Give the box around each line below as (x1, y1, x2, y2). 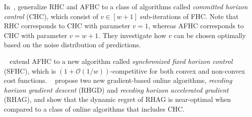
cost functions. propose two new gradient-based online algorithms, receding (4, 75, 233, 85)
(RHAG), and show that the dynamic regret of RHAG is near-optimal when (4, 94, 231, 104)
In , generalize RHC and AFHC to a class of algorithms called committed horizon (4, 1, 248, 11)
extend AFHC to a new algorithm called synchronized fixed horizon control (9, 56, 233, 66)
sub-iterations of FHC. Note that (140, 11, 239, 21)
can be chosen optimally (174, 30, 246, 40)
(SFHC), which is (4, 65, 56, 76)
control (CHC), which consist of (4, 11, 98, 21)
